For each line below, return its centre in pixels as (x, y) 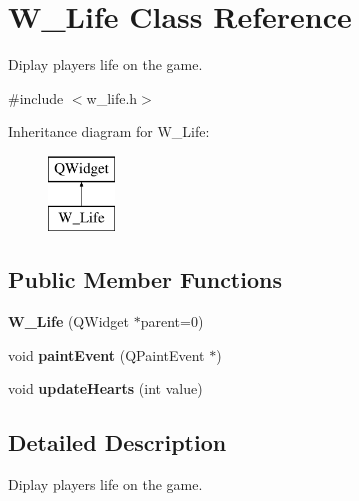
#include (36, 97)
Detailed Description (117, 442)
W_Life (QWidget (68, 321)
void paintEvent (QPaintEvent (106, 354)
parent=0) (172, 321)
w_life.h (112, 97)
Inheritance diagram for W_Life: (109, 131)
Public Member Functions (145, 279)
